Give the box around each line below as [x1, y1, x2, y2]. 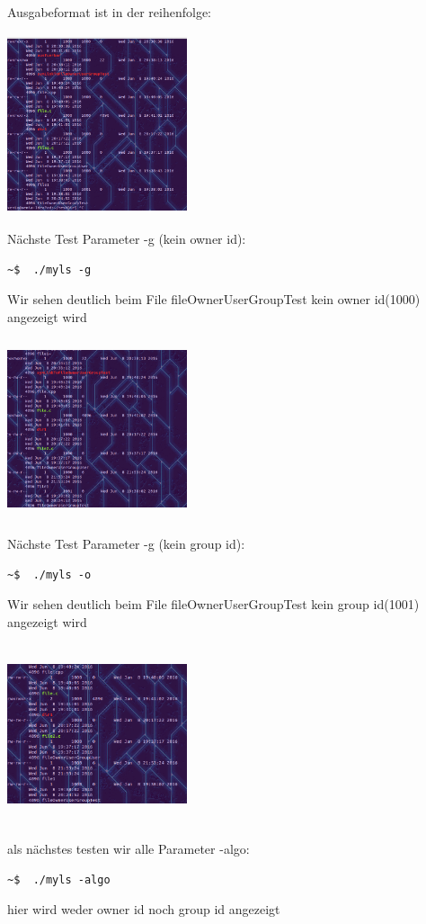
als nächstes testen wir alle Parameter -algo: [7, 839, 250, 858]
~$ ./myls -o [7, 568, 92, 581]
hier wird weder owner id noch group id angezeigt [7, 900, 280, 919]
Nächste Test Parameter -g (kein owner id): [7, 229, 246, 248]
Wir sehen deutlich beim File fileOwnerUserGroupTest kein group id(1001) [7, 595, 420, 614]
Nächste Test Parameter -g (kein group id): [7, 534, 245, 553]
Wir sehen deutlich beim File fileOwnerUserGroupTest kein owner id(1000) [7, 290, 421, 309]
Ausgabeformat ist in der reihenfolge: [7, 3, 212, 21]
